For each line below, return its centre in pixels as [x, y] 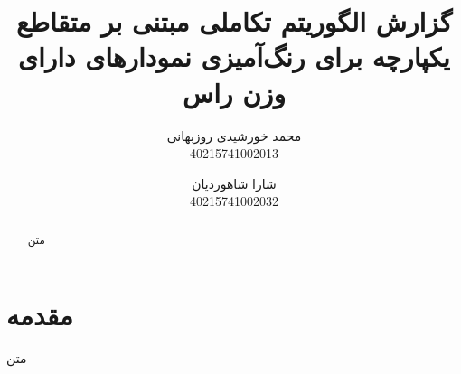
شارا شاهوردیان [234, 183]
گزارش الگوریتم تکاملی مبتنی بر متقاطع [234, 21]
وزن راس [234, 92]
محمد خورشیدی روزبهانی [234, 135]
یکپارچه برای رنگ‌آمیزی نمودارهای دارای [234, 56]
